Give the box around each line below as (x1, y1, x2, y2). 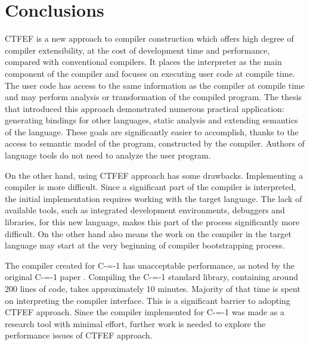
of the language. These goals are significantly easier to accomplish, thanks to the (5, 125, 299, 138)
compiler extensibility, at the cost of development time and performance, (5, 43, 270, 56)
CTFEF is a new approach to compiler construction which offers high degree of (5, 32, 294, 45)
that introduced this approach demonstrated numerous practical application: (5, 102, 284, 114)
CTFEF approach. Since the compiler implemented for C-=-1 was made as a (5, 306, 285, 318)
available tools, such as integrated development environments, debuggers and (5, 204, 285, 216)
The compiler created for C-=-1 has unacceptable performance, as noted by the (5, 259, 295, 271)
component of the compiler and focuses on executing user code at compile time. (5, 67, 295, 79)
